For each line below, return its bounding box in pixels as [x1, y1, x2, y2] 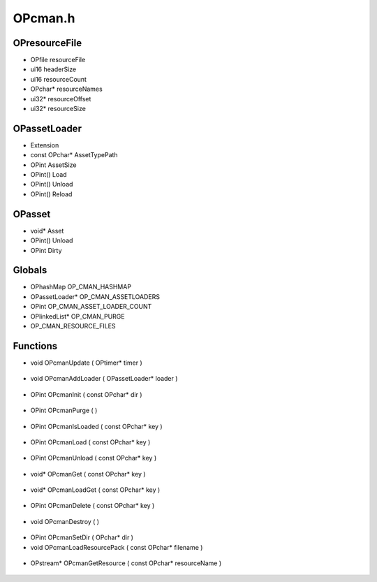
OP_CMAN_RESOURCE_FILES [30, 322, 116, 330]
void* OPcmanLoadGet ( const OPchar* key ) [30, 486, 161, 494]
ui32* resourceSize [30, 105, 87, 113]
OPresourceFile [13, 37, 82, 49]
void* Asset [30, 226, 64, 235]
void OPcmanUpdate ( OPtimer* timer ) [30, 358, 142, 367]
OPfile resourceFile [30, 56, 86, 64]
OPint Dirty [30, 246, 62, 254]
